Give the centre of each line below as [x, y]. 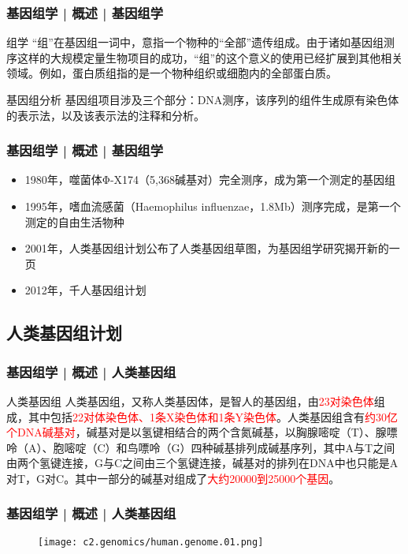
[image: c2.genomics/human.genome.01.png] [151, 542]
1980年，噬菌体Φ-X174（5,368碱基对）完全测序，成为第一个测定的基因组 [210, 180]
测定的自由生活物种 [74, 221]
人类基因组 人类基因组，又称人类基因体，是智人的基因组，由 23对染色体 [190, 401]
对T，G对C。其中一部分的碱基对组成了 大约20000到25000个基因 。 [173, 478]
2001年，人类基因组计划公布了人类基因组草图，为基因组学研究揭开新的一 [212, 248]
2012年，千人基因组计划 [85, 290]
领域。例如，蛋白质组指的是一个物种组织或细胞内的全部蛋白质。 [172, 73]
